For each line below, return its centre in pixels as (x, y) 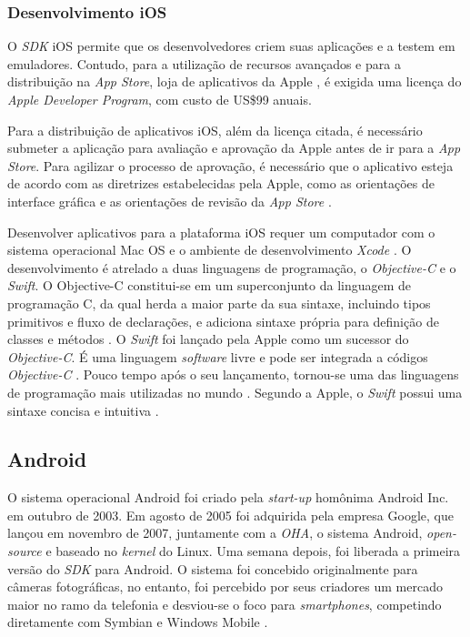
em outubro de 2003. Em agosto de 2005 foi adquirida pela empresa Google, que (230, 515)
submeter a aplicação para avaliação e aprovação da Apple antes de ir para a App (234, 148)
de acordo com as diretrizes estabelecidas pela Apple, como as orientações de (221, 183)
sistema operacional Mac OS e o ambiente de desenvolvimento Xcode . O (210, 250)
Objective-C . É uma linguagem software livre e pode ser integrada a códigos (218, 356)
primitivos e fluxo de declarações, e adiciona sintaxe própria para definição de (223, 321)
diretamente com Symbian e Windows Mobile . (138, 622)
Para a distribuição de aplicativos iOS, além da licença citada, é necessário (215, 130)
